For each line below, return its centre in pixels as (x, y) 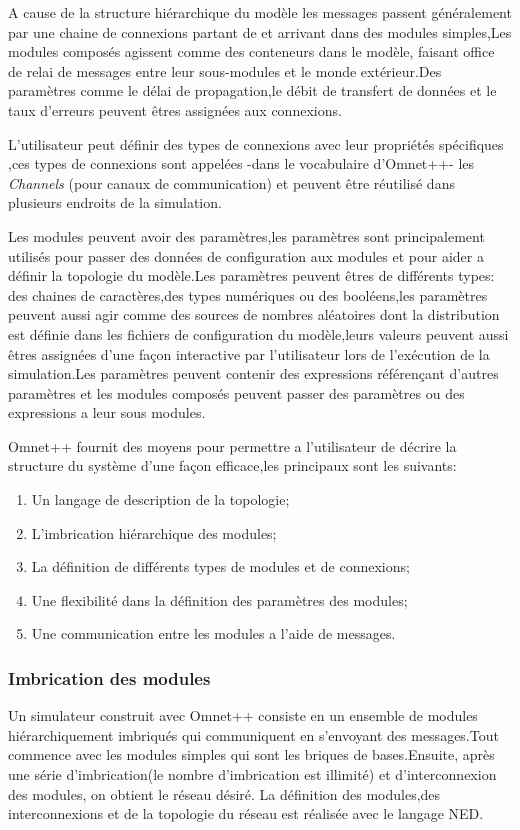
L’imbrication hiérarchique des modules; (154, 532)
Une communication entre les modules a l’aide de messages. (213, 633)
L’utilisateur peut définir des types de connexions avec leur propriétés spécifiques (256, 143)
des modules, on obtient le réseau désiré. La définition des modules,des (224, 793)
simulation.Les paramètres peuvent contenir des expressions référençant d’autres (253, 373)
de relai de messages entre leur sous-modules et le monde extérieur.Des (225, 70)
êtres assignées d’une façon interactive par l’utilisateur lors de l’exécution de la (249, 353)
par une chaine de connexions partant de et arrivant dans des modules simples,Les (260, 31)
